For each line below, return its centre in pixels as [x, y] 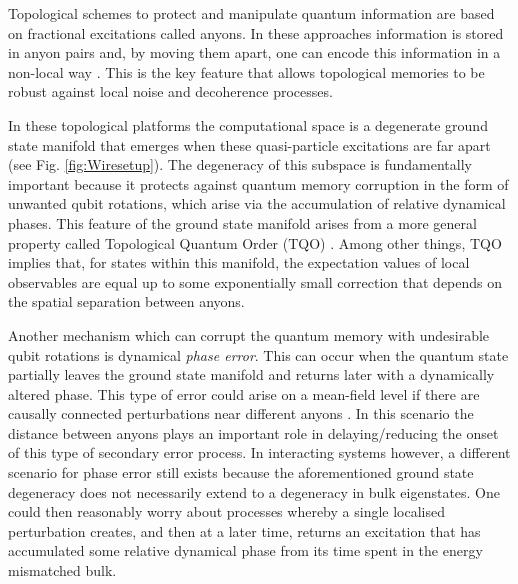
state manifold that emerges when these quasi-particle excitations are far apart [249, 144]
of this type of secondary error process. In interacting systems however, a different [259, 452]
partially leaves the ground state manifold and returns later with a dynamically [251, 374]
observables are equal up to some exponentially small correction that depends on [255, 281]
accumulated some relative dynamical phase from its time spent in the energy [245, 550]
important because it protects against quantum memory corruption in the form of [258, 183]
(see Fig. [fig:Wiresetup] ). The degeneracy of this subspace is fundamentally [240, 164]
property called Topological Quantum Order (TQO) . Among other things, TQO [255, 242]
